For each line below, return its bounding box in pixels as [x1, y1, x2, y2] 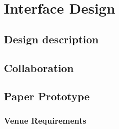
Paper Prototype [4, 89, 90, 104]
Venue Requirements [4, 114, 87, 126]
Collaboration [4, 60, 74, 75]
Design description [4, 31, 99, 46]
